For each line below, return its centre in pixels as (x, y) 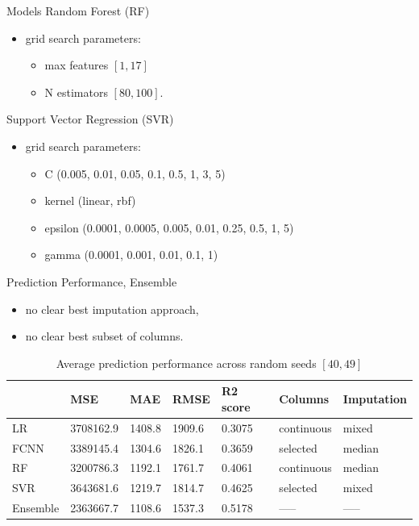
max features (77, 65)
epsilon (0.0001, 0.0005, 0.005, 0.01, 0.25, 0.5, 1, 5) (169, 227)
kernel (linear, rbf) (90, 200)
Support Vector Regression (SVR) (90, 119)
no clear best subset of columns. (104, 336)
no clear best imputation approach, (112, 309)
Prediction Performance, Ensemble (92, 281)
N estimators (76, 92)
